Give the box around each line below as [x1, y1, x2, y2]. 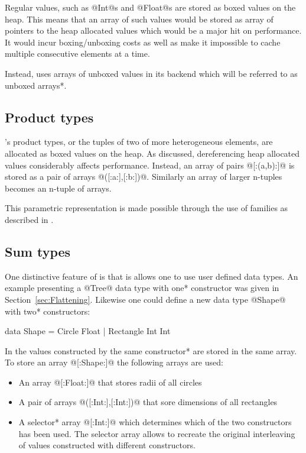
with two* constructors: [5, 305, 90, 317]
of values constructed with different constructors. [18, 439, 196, 451]
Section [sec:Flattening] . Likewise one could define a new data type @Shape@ [5, 293, 286, 305]
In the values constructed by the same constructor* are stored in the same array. [5, 344, 297, 357]
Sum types [5, 242, 71, 260]
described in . [5, 213, 54, 225]
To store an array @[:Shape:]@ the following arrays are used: [5, 356, 223, 368]
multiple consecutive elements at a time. [5, 47, 150, 60]
